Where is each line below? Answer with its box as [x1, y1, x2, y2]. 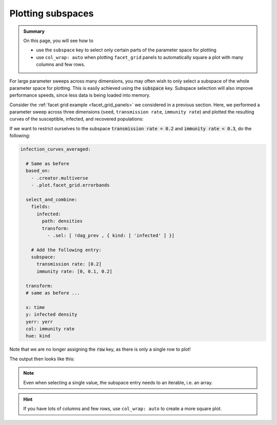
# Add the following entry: [31, 247, 102, 253]
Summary [23, 28, 45, 34]
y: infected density [26, 312, 77, 318]
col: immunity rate [26, 326, 75, 332]
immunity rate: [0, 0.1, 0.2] [36, 268, 113, 274]
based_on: [26, 168, 51, 174]
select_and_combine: [26, 197, 77, 202]
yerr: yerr [26, 319, 53, 324]
